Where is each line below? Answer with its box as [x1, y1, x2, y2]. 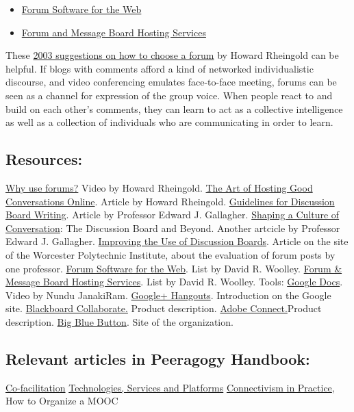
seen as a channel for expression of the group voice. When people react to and [5, 88, 333, 102]
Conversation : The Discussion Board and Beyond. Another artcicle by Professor [5, 220, 340, 235]
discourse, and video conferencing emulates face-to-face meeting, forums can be [5, 75, 337, 89]
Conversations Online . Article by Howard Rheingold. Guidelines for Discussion [5, 194, 335, 208]
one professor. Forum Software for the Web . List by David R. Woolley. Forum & [5, 261, 342, 275]
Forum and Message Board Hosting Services [21, 25, 206, 39]
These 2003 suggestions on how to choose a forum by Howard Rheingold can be [5, 48, 339, 62]
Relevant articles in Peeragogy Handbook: [5, 348, 310, 369]
